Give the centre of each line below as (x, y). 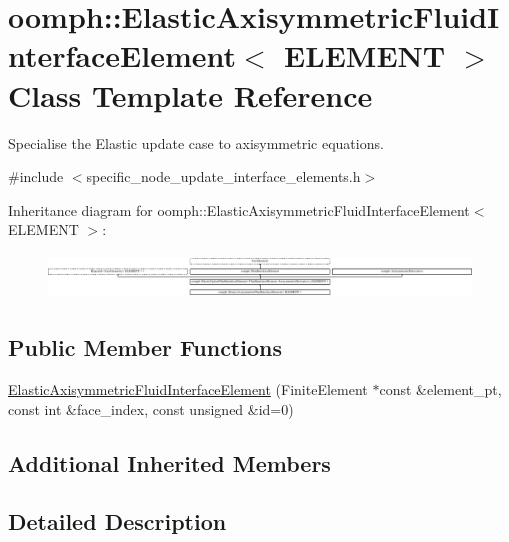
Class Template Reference (190, 94)
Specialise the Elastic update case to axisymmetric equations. (196, 142)
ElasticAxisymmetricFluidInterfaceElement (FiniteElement (188, 389)
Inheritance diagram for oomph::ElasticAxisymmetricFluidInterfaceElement (239, 209)
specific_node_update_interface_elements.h (223, 176)
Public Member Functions (145, 347)
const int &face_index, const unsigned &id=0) (151, 408)
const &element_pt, (440, 389)
